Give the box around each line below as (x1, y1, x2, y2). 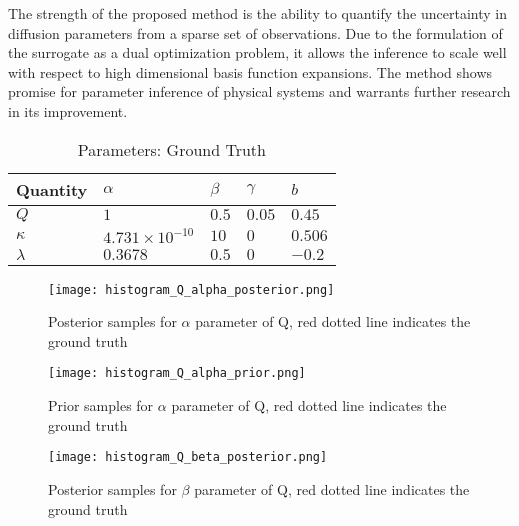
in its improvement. (8, 100, 128, 121)
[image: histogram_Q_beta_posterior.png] (48, 450, 328, 465)
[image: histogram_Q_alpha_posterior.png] (48, 282, 335, 297)
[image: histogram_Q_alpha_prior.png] (48, 366, 306, 381)
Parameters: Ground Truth (77, 137, 266, 161)
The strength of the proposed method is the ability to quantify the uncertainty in (8, 3, 507, 23)
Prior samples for (48, 395, 154, 416)
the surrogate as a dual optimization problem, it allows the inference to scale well (8, 42, 507, 63)
